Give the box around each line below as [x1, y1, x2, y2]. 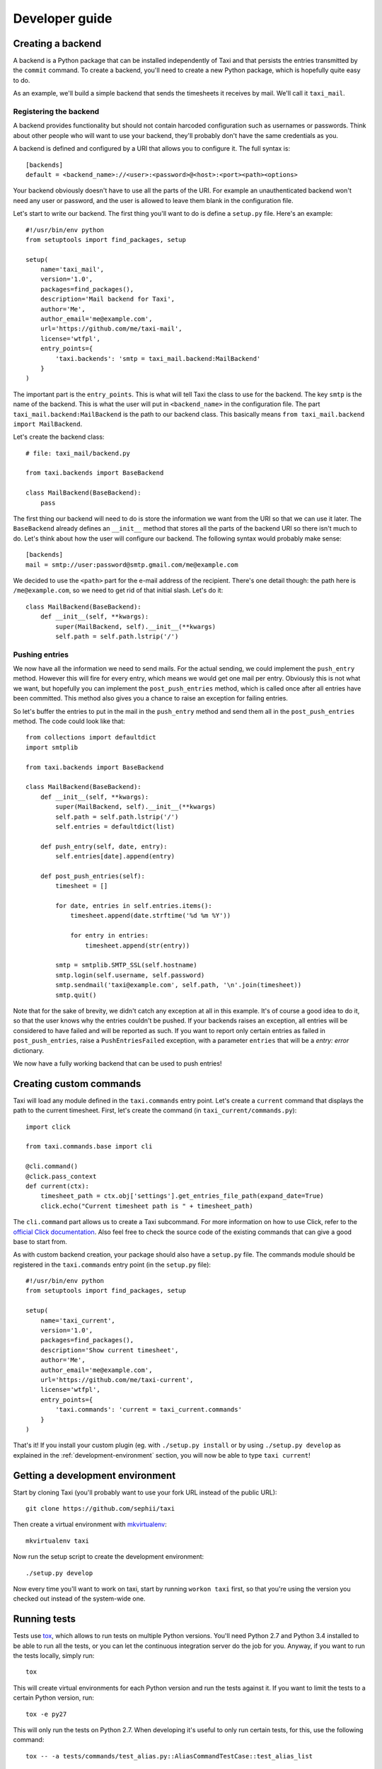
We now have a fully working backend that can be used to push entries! [13, 1059, 222, 1068]
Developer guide [13, 11, 112, 26]
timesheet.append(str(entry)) [85, 941, 190, 950]
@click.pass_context [25, 1172, 97, 1180]
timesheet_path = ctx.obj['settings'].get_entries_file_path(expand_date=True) [40, 1192, 325, 1200]
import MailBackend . [13, 420, 83, 428]
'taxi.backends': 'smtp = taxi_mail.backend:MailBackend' [55, 355, 261, 362]
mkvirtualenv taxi [25, 1536, 90, 1545]
